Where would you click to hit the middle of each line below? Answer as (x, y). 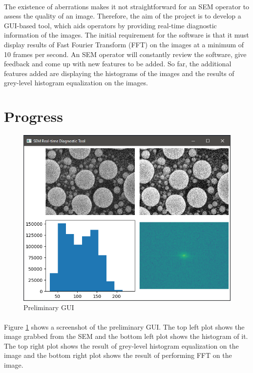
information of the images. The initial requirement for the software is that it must (126, 35)
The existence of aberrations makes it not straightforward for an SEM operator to (127, 6)
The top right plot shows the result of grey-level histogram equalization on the (121, 345)
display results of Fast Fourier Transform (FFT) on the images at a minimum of (124, 44)
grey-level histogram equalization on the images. (76, 83)
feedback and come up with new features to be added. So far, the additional (118, 64)
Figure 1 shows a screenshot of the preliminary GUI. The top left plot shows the (124, 326)
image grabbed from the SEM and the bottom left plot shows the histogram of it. (126, 336)
